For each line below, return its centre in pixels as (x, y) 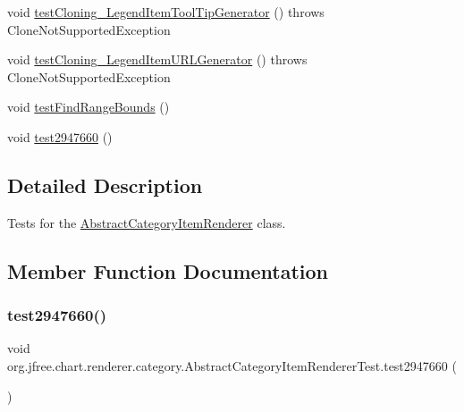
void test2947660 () (60, 136)
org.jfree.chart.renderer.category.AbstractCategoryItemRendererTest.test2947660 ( (232, 365)
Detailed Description (105, 185)
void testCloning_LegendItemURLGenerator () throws (157, 59)
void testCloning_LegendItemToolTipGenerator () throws (166, 12)
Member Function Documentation (168, 270)
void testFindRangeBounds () (89, 107)
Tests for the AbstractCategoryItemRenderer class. (147, 222)
